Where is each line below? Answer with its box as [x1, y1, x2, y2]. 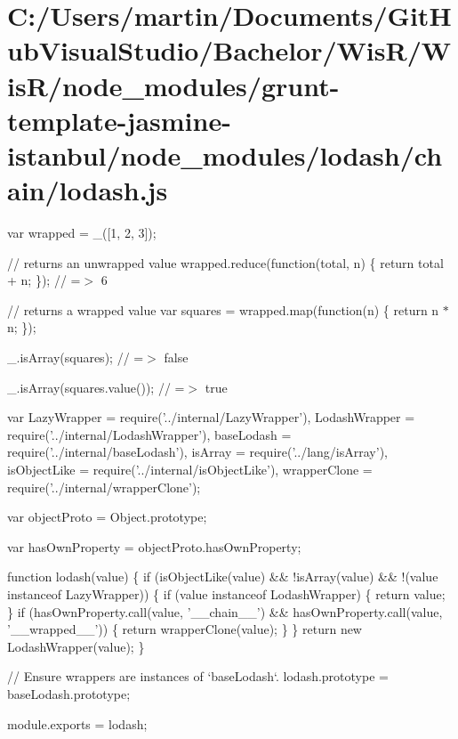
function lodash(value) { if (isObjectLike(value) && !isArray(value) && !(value [7, 567, 438, 586]
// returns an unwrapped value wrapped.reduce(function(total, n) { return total [7, 253, 444, 272]
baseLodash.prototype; [7, 684, 131, 702]
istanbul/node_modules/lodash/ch [7, 136, 443, 173]
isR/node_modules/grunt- [7, 67, 340, 103]
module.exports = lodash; [7, 714, 148, 733]
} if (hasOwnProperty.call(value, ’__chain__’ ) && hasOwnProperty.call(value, [7, 602, 443, 621]
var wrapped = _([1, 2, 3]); [7, 223, 157, 242]
